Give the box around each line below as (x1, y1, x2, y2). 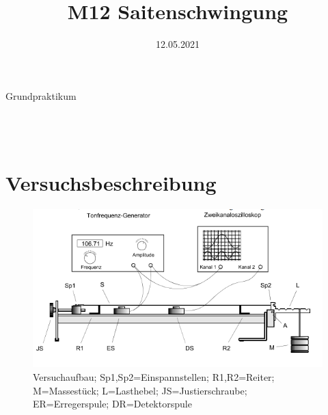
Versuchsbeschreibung (5, 169, 217, 197)
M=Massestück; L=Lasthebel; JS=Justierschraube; (33, 383, 247, 397)
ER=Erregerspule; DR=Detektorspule (33, 397, 192, 411)
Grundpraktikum (5, 88, 77, 103)
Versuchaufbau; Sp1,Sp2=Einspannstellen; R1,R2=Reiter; (33, 370, 275, 384)
